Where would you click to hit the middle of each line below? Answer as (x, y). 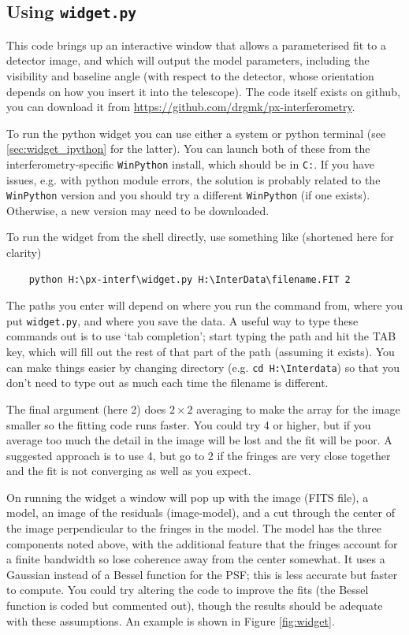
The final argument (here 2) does (86, 408)
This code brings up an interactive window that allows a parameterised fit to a (196, 45)
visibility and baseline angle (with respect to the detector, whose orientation (190, 75)
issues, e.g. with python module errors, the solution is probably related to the (193, 179)
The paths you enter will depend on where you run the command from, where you (205, 305)
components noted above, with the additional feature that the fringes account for (202, 543)
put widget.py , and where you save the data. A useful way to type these (182, 320)
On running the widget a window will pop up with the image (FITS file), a (188, 497)
